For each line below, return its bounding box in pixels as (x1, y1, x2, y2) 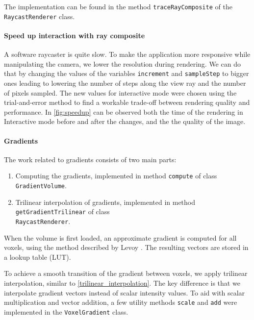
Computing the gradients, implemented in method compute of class (15, 171, 217, 181)
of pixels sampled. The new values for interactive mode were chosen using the (4, 87, 237, 98)
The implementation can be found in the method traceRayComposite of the (4, 1, 232, 11)
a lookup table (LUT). (4, 251, 71, 262)
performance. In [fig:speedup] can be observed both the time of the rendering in (4, 106, 243, 117)
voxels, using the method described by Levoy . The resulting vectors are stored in (4, 242, 249, 252)
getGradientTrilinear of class (15, 206, 110, 217)
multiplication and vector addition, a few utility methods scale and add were (4, 297, 237, 307)
